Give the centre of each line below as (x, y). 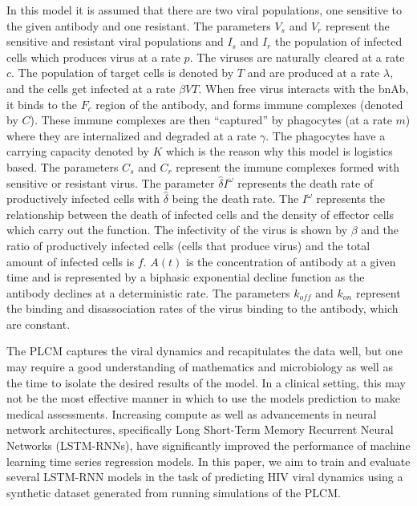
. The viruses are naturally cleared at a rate (297, 57)
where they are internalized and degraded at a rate (132, 135)
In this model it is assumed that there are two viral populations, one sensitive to (204, 10)
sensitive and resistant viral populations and (115, 41)
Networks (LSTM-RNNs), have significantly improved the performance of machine (208, 445)
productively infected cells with (83, 198)
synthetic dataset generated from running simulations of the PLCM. (174, 492)
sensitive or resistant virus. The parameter (111, 182)
